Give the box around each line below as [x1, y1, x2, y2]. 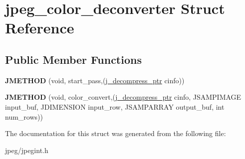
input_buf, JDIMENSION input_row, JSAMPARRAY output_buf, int [5, 101, 225, 112]
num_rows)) [5, 111, 43, 122]
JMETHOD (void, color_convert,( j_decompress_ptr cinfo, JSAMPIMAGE [5, 92, 242, 102]
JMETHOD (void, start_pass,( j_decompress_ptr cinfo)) [5, 75, 185, 85]
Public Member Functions [5, 51, 142, 67]
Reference [5, 17, 74, 38]
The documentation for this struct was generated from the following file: [5, 128, 226, 139]
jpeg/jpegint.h [5, 145, 48, 155]
